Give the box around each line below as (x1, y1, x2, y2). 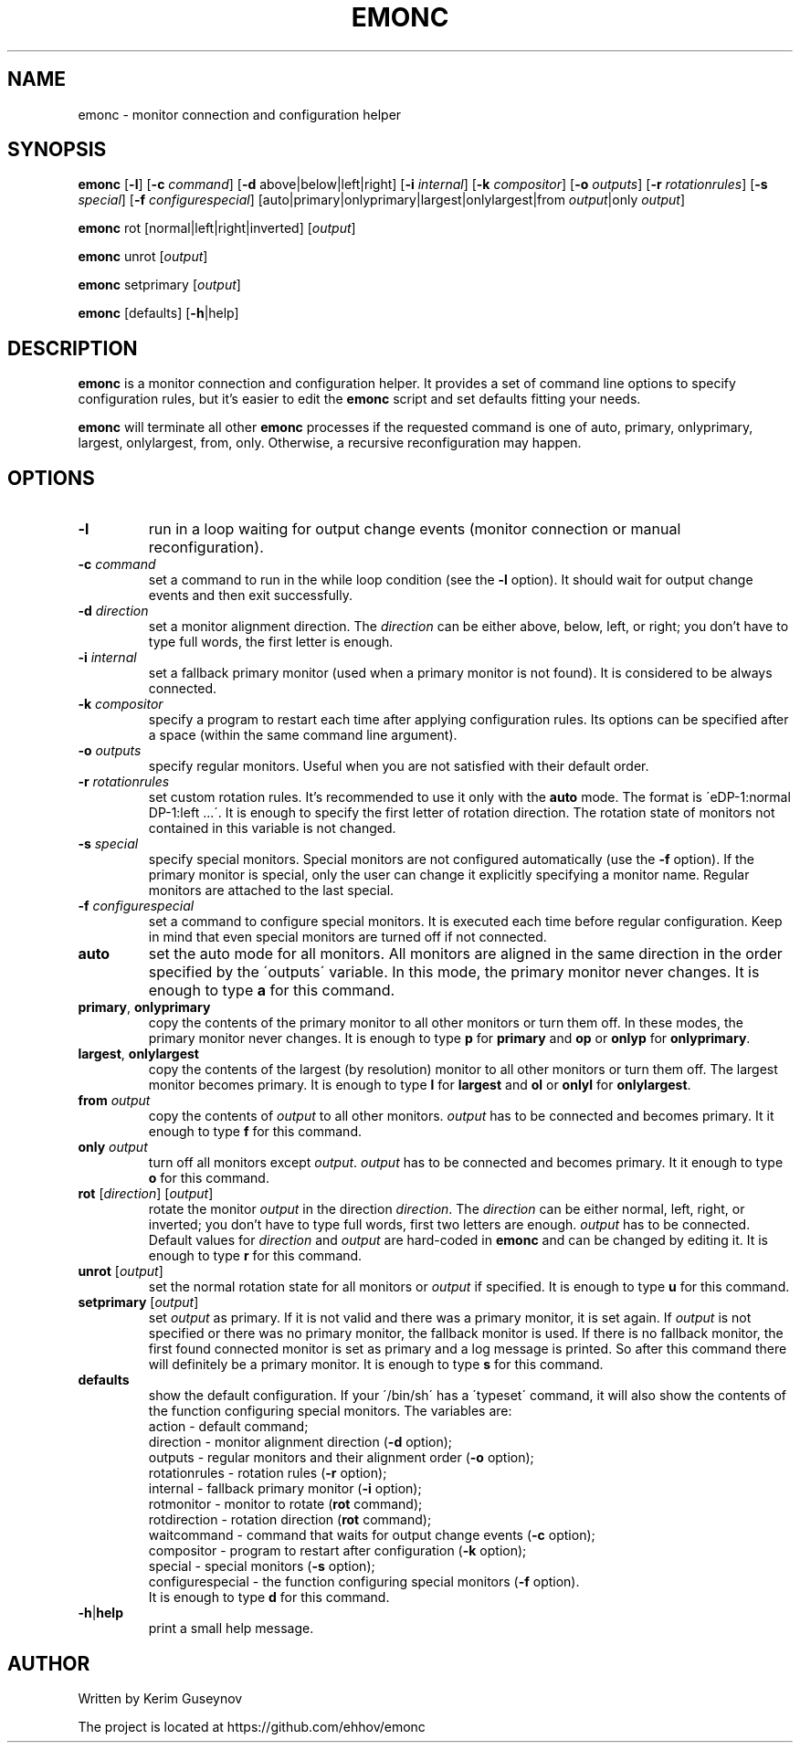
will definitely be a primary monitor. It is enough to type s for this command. (148, 1356, 604, 1373)
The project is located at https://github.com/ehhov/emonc (78, 1718, 426, 1734)
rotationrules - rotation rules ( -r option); (148, 1465, 387, 1481)
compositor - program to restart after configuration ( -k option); (148, 1543, 527, 1559)
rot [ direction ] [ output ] (78, 1186, 214, 1202)
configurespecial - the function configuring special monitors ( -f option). (148, 1574, 580, 1590)
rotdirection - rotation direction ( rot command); (148, 1512, 432, 1528)
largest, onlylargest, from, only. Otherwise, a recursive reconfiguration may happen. (78, 435, 582, 451)
